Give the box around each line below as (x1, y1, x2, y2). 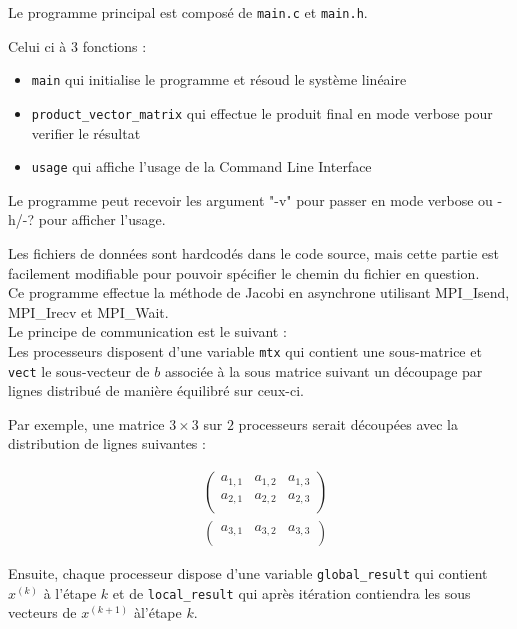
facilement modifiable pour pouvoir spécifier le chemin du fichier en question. (8, 262, 480, 283)
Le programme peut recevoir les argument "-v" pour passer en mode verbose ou (8, 189, 493, 210)
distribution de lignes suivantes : (8, 433, 206, 454)
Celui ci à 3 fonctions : (8, 35, 147, 56)
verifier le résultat (31, 122, 141, 143)
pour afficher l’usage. (38, 209, 166, 230)
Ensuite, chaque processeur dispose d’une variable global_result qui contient (8, 563, 488, 584)
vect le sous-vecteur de (8, 360, 150, 381)
